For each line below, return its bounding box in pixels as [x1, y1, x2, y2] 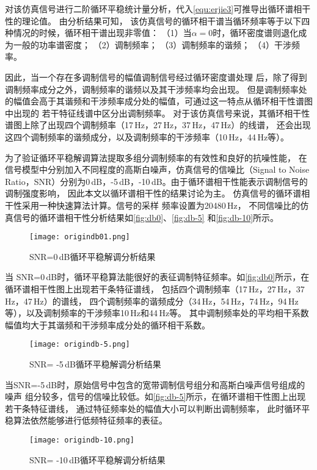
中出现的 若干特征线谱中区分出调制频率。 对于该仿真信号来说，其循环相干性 [5, 106, 310, 119]
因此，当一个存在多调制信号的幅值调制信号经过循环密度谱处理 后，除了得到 [5, 70, 307, 83]
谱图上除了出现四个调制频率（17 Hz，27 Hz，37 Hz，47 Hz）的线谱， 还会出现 [5, 118, 311, 131]
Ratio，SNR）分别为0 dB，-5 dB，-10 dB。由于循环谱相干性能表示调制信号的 [5, 175, 308, 187]
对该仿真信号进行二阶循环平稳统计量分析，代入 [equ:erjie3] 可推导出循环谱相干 [5, 2, 311, 15]
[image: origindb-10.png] [29, 435, 134, 444]
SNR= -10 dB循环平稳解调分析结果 [29, 453, 166, 466]
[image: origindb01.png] [29, 233, 130, 242]
